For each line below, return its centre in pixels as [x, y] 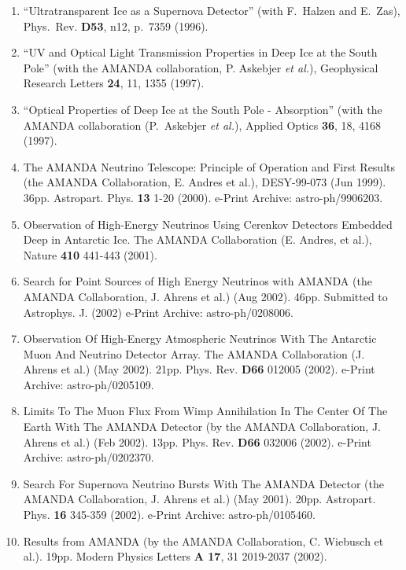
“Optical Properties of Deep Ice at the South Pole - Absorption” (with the [203, 109]
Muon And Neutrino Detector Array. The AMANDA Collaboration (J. [194, 353]
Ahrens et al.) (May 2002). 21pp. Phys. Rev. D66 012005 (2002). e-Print [199, 369]
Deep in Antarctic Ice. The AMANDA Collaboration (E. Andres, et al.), [197, 239]
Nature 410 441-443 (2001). [90, 254]
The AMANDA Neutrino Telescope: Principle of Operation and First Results [209, 166]
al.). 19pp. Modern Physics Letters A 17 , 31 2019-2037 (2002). [175, 556]
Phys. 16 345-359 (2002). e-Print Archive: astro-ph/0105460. [169, 515]
